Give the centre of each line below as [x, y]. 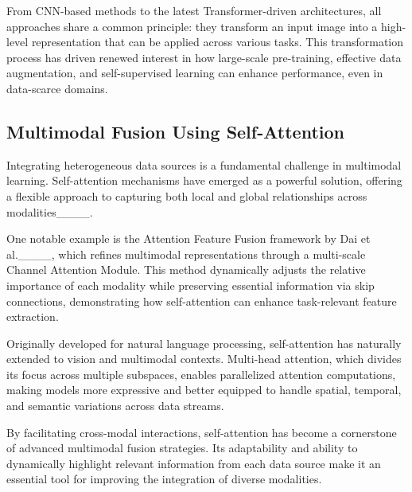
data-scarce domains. [57, 88]
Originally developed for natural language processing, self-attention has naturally [204, 343]
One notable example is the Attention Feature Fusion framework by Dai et [189, 238]
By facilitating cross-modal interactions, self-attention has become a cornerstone [202, 432]
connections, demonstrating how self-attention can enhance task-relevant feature [202, 301]
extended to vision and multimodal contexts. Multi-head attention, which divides [204, 359]
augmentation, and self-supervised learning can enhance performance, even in [195, 73]
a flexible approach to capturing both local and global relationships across [187, 195]
